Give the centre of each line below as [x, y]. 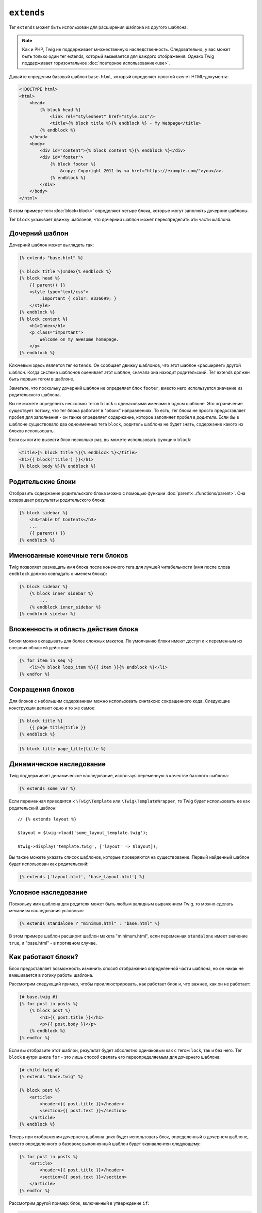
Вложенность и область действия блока [74, 629]
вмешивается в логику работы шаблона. [51, 975]
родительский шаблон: [33, 808]
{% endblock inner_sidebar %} [65, 607]
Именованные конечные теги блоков [68, 555]
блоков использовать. [32, 431]
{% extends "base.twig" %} [51, 1077]
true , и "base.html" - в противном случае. [53, 943]
